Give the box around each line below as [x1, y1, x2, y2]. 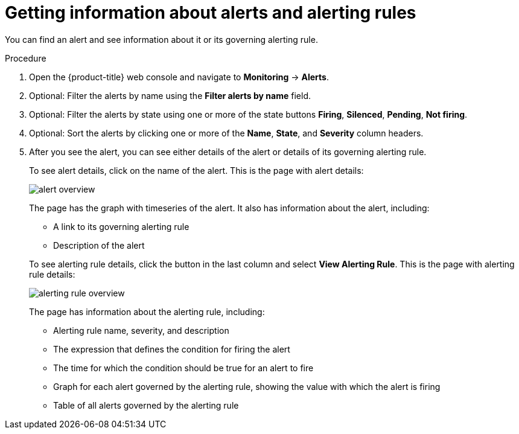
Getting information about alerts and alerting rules [5, 2, 416, 23]
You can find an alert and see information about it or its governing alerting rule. [5, 34, 318, 45]
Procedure [5, 53, 46, 63]
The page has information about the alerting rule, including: [29, 306, 265, 317]
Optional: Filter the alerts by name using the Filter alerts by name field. [29, 90, 311, 101]
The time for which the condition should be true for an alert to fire [53, 362, 314, 373]
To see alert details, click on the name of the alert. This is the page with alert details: [29, 165, 364, 176]
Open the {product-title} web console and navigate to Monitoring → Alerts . [29, 71, 329, 82]
